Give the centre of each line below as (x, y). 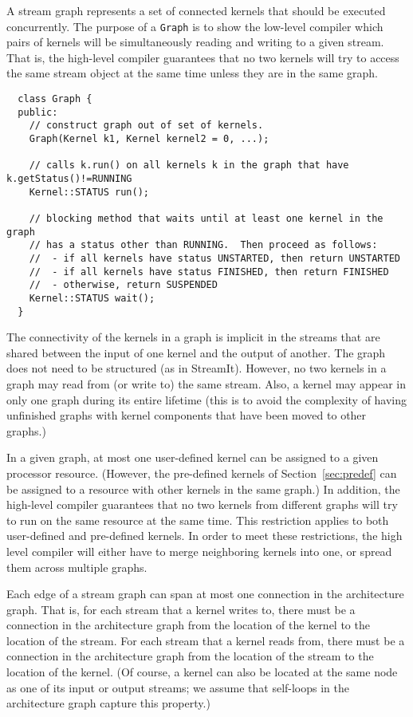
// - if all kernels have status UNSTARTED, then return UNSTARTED (214, 258)
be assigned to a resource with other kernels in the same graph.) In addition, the (203, 489)
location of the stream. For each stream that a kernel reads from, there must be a (206, 640)
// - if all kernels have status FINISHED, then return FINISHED (209, 272)
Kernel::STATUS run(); (89, 192)
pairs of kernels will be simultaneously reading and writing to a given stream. (195, 42)
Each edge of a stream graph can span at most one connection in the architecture (205, 594)
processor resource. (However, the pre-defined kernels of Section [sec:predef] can (202, 473)
